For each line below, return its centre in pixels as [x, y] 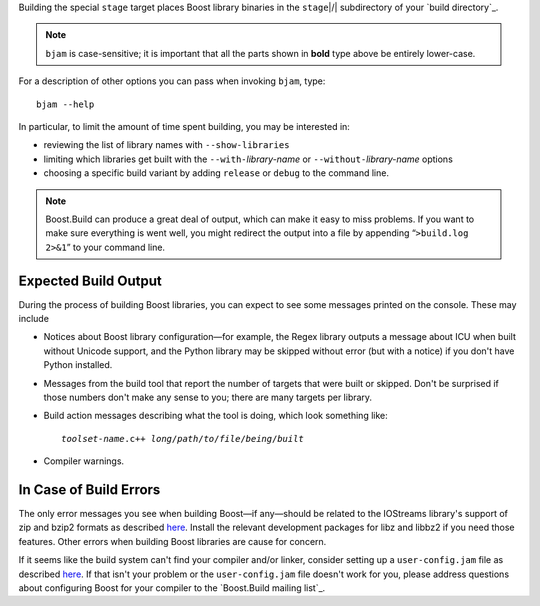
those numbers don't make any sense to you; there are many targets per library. [208, 397]
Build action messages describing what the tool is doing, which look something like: [216, 416]
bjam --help [65, 104]
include [34, 318]
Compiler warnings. [84, 461]
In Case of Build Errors [89, 489]
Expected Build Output [90, 280]
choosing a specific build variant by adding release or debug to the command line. [216, 173]
